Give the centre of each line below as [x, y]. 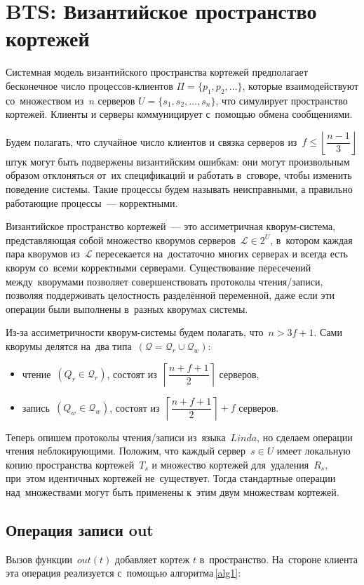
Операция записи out [80, 529]
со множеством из [45, 100]
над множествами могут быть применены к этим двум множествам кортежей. [173, 491]
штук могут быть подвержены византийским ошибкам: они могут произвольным [178, 161]
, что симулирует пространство [282, 100]
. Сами [328, 332]
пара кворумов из [43, 254]
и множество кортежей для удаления [230, 464]
